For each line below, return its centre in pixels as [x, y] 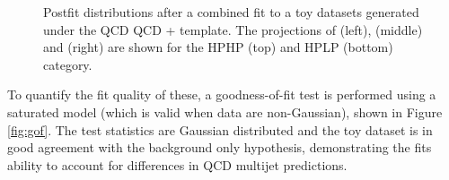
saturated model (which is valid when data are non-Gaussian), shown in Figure [225, 111]
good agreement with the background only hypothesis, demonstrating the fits [220, 147]
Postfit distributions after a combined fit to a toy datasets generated [231, 12]
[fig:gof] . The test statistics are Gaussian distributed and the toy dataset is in [220, 129]
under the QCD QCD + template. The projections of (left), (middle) [233, 29]
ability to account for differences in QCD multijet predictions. [177, 164]
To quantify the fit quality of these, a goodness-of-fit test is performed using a [222, 94]
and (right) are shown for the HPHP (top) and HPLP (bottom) [218, 47]
